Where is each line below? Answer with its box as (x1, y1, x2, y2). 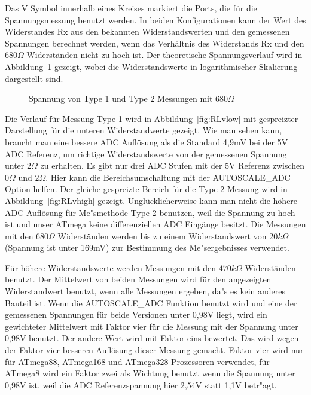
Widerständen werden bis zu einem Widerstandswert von (57, 229, 267, 242)
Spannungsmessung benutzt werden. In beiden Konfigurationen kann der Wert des (5, 13, 306, 26)
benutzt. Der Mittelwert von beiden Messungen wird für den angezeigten (5, 273, 272, 285)
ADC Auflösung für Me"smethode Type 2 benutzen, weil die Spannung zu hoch (5, 206, 295, 218)
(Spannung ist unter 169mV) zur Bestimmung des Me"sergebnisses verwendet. (5, 241, 289, 254)
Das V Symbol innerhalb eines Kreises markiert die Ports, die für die (5, 2, 257, 14)
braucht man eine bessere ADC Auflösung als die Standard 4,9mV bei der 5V (5, 135, 288, 148)
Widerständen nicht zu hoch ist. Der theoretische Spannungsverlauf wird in (26, 48, 303, 61)
